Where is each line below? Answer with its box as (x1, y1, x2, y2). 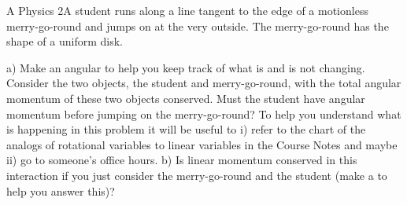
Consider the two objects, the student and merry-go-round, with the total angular (6, 75, 401, 91)
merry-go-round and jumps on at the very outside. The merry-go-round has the (6, 17, 389, 34)
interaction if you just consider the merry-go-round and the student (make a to (6, 167, 387, 183)
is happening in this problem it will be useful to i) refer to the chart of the (6, 121, 366, 137)
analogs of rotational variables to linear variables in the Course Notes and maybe (6, 136, 398, 152)
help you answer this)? (6, 182, 115, 199)
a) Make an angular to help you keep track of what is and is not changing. (6, 59, 365, 75)
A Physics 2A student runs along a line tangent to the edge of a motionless (6, 2, 368, 18)
